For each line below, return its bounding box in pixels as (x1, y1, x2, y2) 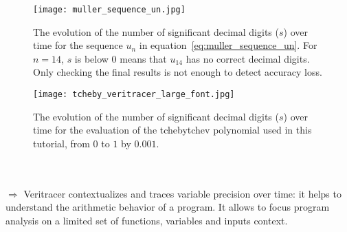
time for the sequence (33, 38, 123, 52)
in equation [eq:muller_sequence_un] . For (139, 38, 317, 52)
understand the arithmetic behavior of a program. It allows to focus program (5, 200, 330, 214)
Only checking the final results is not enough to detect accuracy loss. (33, 65, 322, 79)
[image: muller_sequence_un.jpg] (33, 5, 186, 14)
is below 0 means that (74, 51, 167, 65)
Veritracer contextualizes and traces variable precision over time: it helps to (23, 186, 342, 200)
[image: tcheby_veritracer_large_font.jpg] (33, 89, 235, 100)
